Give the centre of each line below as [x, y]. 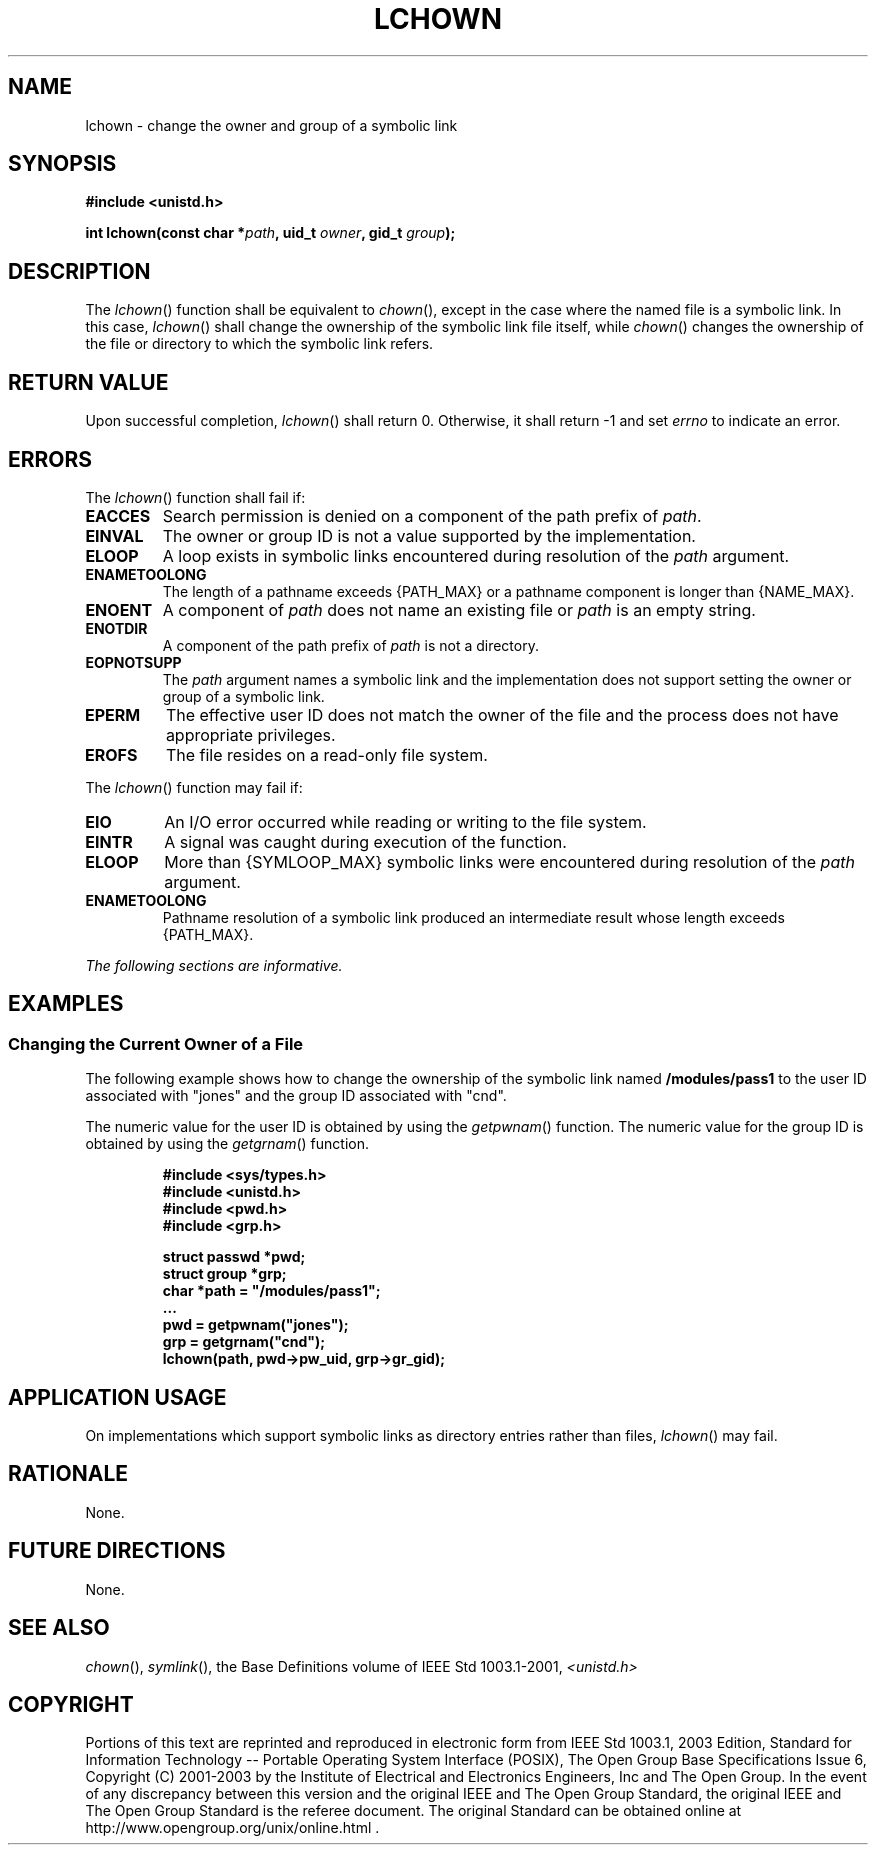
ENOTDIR [116, 628]
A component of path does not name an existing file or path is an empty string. [459, 609]
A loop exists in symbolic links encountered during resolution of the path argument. [476, 555]
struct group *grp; [224, 1274]
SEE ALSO [59, 1628]
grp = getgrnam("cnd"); [244, 1342]
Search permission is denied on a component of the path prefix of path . [432, 515]
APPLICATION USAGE [117, 1397]
